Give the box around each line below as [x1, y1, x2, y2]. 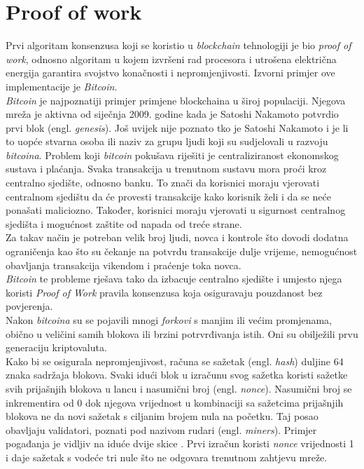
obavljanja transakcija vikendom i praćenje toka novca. [6, 257, 241, 272]
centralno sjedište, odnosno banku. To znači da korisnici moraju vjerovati [6, 175, 320, 190]
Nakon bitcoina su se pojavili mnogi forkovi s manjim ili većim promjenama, [6, 313, 332, 327]
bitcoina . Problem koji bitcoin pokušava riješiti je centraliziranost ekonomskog [6, 147, 339, 162]
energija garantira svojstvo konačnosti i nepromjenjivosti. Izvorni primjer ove [6, 65, 335, 80]
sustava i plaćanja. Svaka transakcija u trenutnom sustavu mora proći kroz [6, 161, 327, 176]
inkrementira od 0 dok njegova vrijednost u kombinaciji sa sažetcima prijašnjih [6, 395, 344, 409]
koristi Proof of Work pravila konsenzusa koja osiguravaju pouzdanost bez [6, 285, 323, 299]
